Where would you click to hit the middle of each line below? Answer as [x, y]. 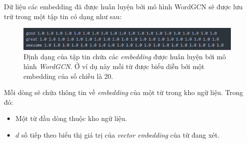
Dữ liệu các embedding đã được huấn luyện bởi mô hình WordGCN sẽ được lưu [123, 6]
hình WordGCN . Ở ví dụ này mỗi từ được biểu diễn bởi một [114, 66]
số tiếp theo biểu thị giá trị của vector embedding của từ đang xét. [120, 135]
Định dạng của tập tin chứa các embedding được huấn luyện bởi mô [125, 57]
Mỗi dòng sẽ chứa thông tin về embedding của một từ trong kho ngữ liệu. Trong [123, 92]
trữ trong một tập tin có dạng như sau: [63, 16]
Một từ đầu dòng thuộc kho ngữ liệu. [71, 118]
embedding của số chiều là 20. [68, 76]
